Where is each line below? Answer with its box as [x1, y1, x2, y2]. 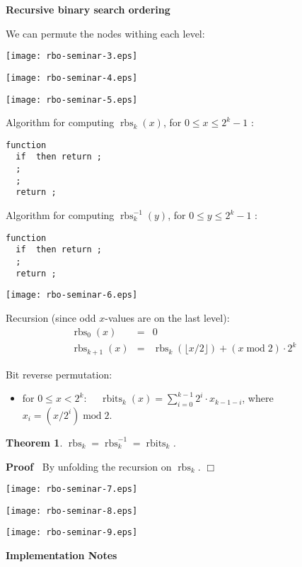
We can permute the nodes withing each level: [6, 26, 205, 40]
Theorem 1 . [6, 434, 63, 449]
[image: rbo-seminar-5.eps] [6, 94, 138, 105]
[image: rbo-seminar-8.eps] [6, 505, 138, 516]
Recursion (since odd [6, 310, 96, 325]
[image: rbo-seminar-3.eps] [6, 51, 138, 62]
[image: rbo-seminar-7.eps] [6, 484, 138, 495]
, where [242, 391, 274, 405]
